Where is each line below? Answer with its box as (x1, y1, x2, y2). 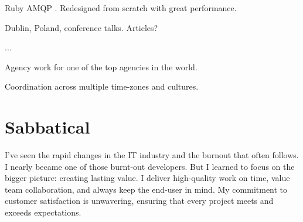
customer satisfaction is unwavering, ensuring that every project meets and (5, 194, 274, 207)
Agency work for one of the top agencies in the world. (5, 60, 198, 73)
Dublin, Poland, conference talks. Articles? (5, 21, 158, 33)
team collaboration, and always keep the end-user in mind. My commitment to (5, 183, 288, 195)
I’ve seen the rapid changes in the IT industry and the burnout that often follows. (5, 149, 299, 161)
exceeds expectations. (5, 206, 81, 218)
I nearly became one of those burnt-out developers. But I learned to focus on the (5, 160, 295, 172)
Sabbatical (5, 115, 90, 139)
